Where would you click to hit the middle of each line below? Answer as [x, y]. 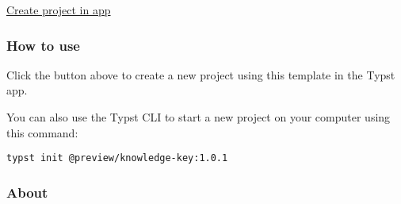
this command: [42, 132]
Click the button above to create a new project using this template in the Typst [201, 74]
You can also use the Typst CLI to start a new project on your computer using [199, 117]
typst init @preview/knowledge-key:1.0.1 [117, 158]
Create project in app [59, 10]
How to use [43, 45]
